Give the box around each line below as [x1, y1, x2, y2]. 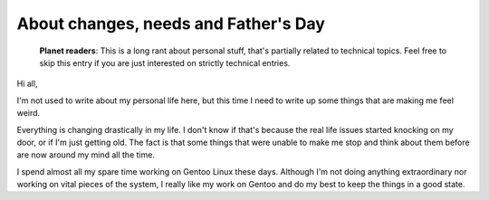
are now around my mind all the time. [16, 149, 156, 160]
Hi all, [16, 78, 38, 90]
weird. [16, 108, 41, 119]
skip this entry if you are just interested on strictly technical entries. [39, 57, 291, 68]
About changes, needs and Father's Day [16, 14, 326, 33]
